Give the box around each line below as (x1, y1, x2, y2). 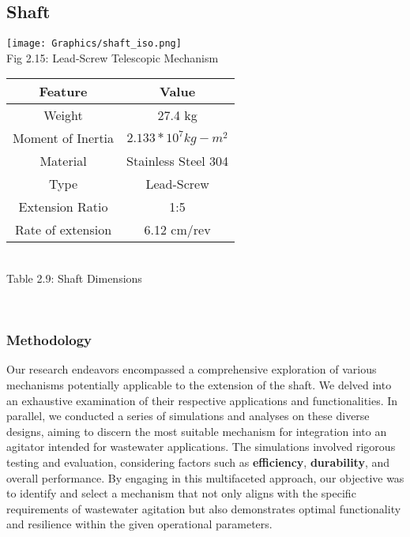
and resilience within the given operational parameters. (6, 516, 273, 532)
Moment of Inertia (13, 129, 115, 148)
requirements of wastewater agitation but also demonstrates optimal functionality (6, 500, 401, 516)
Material (39, 152, 87, 171)
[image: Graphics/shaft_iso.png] (6, 38, 182, 50)
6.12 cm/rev (144, 220, 211, 239)
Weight (43, 106, 83, 125)
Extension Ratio (18, 197, 108, 216)
